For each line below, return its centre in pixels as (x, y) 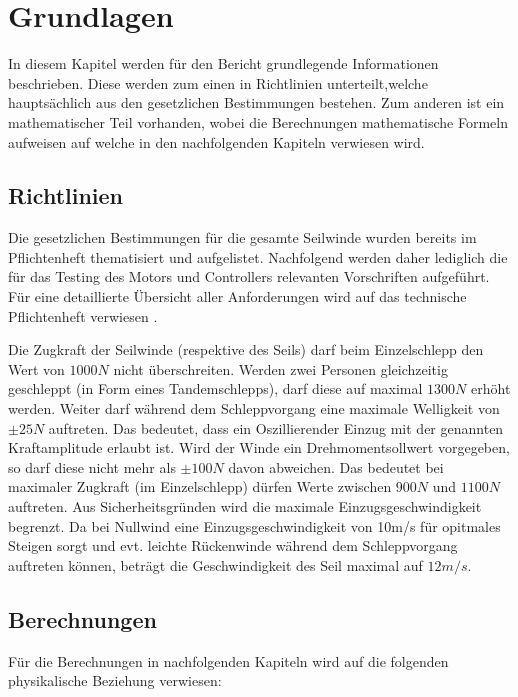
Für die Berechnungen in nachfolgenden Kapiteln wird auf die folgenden (228, 660)
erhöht (491, 388)
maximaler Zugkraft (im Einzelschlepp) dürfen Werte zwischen (200, 486)
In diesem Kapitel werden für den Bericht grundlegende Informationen (223, 63)
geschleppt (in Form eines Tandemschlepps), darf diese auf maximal (215, 388)
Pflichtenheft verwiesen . (83, 315)
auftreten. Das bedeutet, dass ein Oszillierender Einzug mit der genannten (276, 427)
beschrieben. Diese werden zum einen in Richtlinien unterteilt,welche (218, 82)
